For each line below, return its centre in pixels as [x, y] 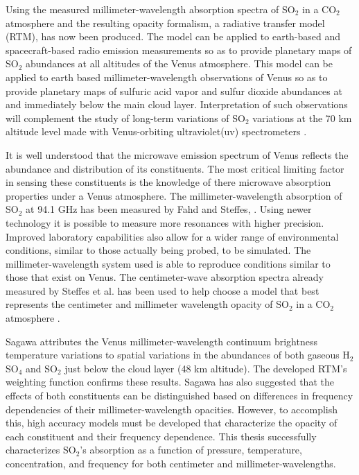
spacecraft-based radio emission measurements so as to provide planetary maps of [179, 50]
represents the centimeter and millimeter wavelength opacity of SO [147, 304]
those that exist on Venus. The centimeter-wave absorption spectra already [165, 277]
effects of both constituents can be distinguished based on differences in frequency [179, 396]
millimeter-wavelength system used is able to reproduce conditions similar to [168, 263]
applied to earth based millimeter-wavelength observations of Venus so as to [167, 77]
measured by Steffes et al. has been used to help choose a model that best [163, 290]
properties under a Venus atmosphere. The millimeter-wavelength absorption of [174, 195]
